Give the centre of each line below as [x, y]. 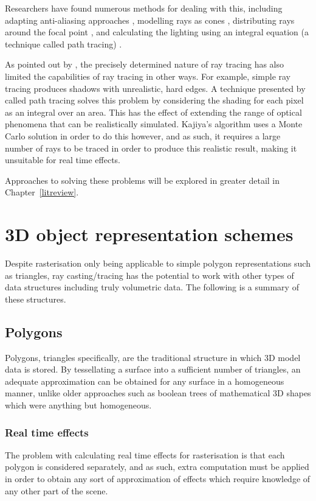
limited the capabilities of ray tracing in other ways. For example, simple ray [148, 76]
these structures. [36, 299]
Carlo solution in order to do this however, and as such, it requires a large [143, 135]
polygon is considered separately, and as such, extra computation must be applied [157, 467]
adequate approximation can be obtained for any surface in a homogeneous [145, 381]
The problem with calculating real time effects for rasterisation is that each [145, 454]
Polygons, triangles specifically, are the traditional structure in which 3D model [153, 357]
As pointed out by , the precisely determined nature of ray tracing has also [145, 64]
